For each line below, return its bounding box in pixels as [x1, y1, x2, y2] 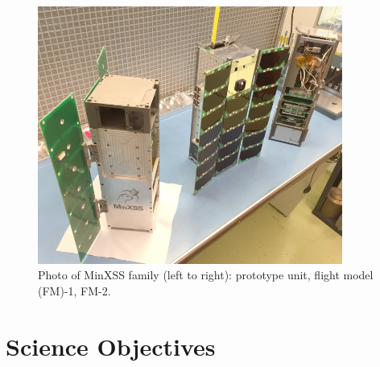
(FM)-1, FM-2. [38, 282, 111, 299]
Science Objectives [6, 329, 216, 362]
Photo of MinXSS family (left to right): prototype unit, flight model [38, 266, 374, 283]
